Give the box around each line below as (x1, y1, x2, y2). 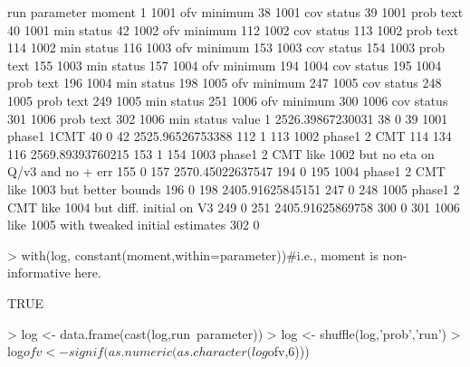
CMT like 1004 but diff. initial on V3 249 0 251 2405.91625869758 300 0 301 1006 (7, 197, 460, 216)
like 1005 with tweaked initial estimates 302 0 (7, 215, 260, 234)
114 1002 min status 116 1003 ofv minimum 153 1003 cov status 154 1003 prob (7, 38, 445, 57)
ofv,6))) (267, 342, 310, 361)
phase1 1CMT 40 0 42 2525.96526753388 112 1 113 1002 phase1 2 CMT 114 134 (7, 127, 452, 146)
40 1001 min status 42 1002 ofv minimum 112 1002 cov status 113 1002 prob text (7, 20, 459, 39)
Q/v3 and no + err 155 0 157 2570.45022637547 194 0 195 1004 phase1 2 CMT (7, 162, 446, 181)
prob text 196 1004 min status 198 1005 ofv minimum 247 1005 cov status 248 (7, 73, 442, 92)
